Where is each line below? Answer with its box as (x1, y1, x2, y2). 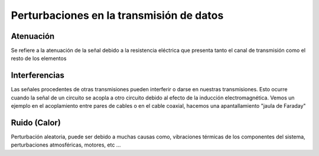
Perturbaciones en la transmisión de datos (11, 9, 224, 22)
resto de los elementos (11, 55, 67, 62)
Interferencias (11, 71, 64, 81)
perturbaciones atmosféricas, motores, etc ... (11, 141, 121, 148)
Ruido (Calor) (11, 118, 61, 128)
